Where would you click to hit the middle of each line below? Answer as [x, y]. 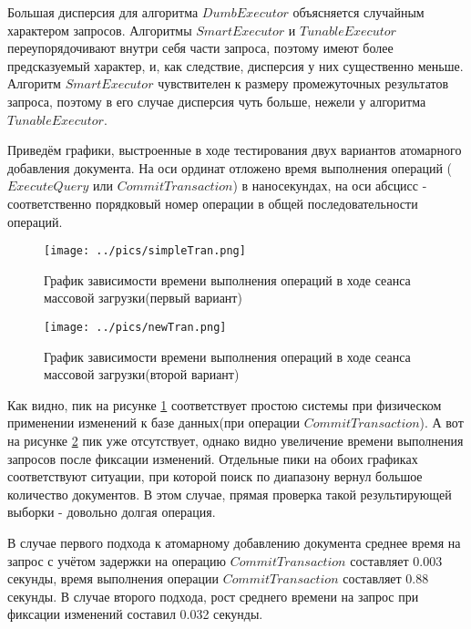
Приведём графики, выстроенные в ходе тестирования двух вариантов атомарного [235, 150]
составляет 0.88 [386, 578]
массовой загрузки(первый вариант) [143, 298]
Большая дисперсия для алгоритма [103, 12]
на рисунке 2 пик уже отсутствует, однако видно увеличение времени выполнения [235, 440]
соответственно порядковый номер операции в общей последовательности [213, 203]
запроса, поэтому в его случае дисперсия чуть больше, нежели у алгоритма [217, 101]
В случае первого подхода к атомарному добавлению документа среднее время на [234, 542]
